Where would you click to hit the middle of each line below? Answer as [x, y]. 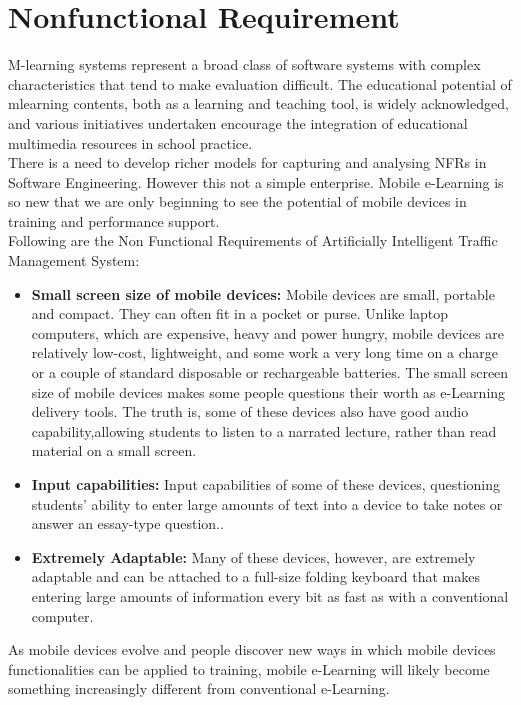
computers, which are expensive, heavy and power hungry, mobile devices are [267, 332]
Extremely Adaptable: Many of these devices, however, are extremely [253, 556]
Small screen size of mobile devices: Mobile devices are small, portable [263, 293]
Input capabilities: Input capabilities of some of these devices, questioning [266, 484]
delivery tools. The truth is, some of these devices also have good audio [250, 411]
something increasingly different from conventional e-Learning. [199, 688]
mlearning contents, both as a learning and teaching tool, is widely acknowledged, [258, 103]
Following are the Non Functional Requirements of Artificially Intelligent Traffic [253, 240]
